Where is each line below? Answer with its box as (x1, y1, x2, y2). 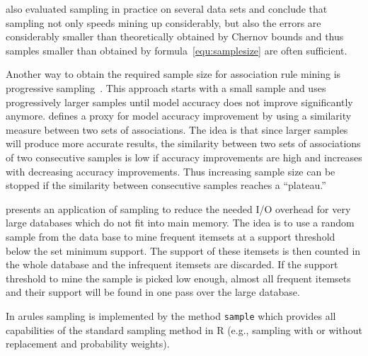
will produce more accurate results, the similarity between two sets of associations (6, 136, 361, 151)
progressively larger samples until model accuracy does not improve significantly (6, 94, 353, 109)
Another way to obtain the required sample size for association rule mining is (6, 67, 341, 81)
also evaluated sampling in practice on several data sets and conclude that (6, 1, 328, 16)
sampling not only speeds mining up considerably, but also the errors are (6, 15, 321, 30)
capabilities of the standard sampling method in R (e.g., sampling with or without (6, 322, 362, 337)
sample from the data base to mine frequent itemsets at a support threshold (6, 229, 335, 243)
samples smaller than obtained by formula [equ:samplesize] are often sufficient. (6, 42, 347, 57)
